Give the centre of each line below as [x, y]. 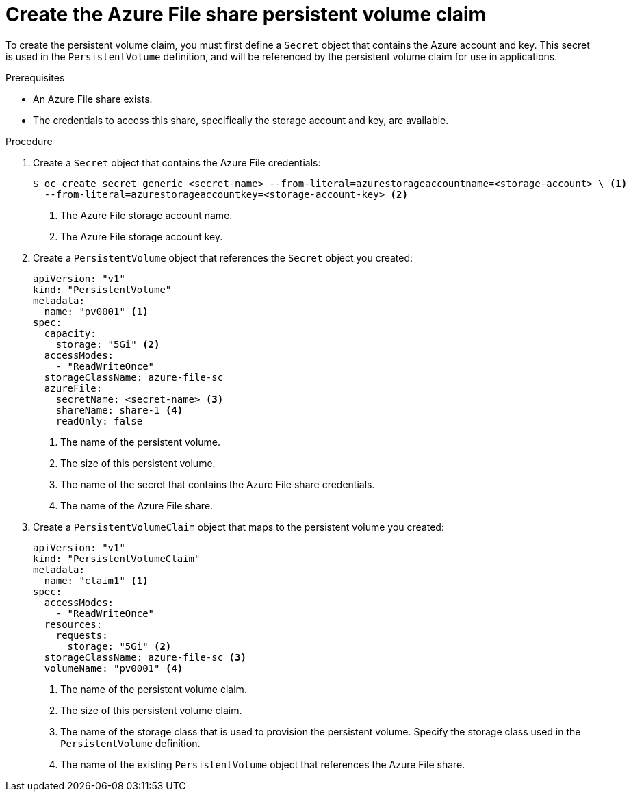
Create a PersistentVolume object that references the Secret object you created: [223, 257]
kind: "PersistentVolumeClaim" [117, 558]
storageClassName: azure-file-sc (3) [145, 657]
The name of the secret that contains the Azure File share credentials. [218, 484]
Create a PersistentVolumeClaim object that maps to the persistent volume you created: [239, 527]
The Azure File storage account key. [142, 236]
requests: [82, 635]
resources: [73, 624]
